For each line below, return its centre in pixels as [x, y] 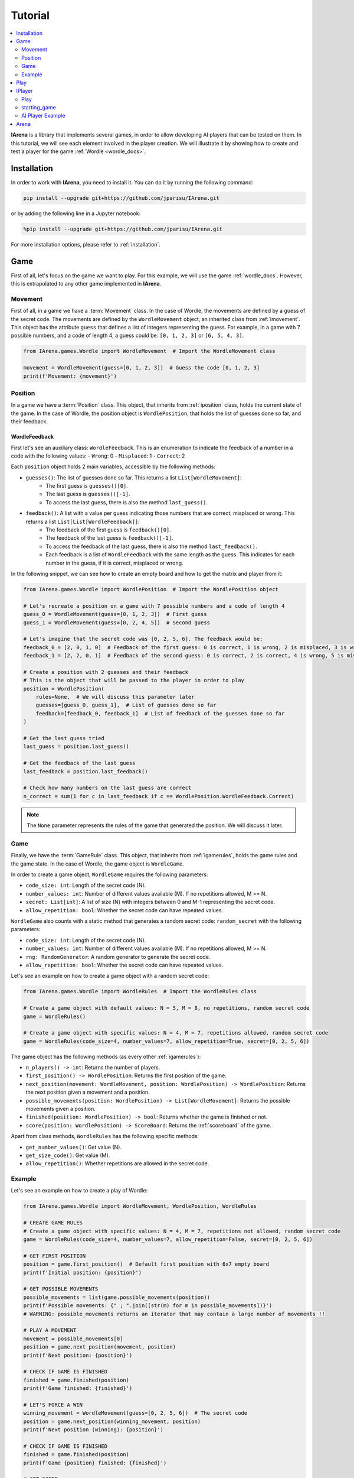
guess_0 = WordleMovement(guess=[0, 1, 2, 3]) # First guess [115, 614]
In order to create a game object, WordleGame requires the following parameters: [109, 874]
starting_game [39, 108]
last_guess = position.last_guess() [76, 747]
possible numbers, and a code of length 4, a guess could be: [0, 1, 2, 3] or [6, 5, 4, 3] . [127, 336]
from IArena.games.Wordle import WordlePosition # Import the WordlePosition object [151, 589]
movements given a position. [60, 1109]
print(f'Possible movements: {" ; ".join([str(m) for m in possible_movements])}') [148, 1306]
